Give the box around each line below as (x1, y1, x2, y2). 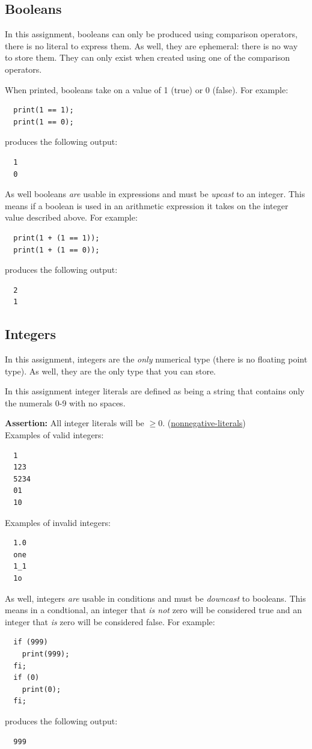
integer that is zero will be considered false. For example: (5, 615, 215, 628)
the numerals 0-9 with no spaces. (5, 396, 126, 409)
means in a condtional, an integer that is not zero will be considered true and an (5, 604, 302, 616)
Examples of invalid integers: (5, 516, 111, 528)
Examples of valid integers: (5, 429, 104, 441)
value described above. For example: (5, 211, 138, 224)
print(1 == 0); (13, 117, 74, 126)
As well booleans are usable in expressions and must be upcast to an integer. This (5, 188, 305, 200)
